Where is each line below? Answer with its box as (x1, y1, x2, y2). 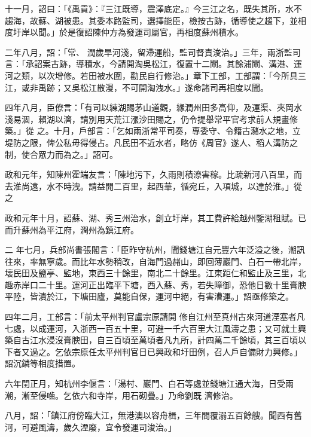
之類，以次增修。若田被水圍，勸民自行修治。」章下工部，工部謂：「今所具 (13, 69, 298, 81)
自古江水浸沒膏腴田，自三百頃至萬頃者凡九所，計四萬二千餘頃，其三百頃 (13, 334, 298, 346)
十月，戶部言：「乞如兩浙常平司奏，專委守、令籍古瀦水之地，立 (53, 124, 301, 137)
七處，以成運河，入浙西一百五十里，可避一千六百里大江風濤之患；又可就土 (5, 322, 298, 334)
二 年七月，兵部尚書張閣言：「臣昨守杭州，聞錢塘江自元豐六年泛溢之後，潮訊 (5, 243, 305, 256)
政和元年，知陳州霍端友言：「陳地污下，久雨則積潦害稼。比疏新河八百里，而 (5, 168, 302, 181)
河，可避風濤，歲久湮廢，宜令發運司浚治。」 (5, 420, 176, 433)
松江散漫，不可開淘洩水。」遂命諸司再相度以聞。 (80, 81, 269, 93)
